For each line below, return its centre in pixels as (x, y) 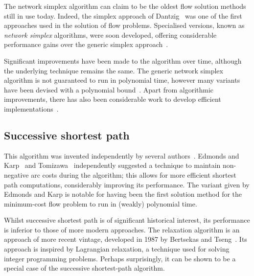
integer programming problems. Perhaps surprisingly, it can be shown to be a (120, 258)
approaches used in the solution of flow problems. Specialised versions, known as (124, 25)
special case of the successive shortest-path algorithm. (84, 268)
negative (16, 174)
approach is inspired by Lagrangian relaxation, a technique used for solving (117, 249)
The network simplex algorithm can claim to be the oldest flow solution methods (125, 6)
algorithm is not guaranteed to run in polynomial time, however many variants (122, 80)
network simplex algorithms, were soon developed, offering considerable (110, 34)
